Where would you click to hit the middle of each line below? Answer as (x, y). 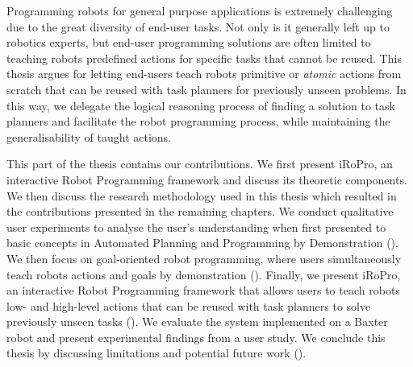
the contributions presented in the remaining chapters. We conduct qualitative (200, 211)
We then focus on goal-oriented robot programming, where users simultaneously (204, 258)
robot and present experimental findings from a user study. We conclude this (196, 337)
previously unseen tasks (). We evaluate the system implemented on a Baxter (197, 322)
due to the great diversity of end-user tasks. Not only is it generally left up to (198, 26)
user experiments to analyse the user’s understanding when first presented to (196, 227)
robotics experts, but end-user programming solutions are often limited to (189, 42)
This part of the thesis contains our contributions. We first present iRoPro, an (200, 164)
